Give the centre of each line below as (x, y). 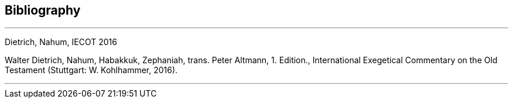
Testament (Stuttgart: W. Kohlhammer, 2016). (91, 70)
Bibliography (43, 10)
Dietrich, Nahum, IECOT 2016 (61, 42)
